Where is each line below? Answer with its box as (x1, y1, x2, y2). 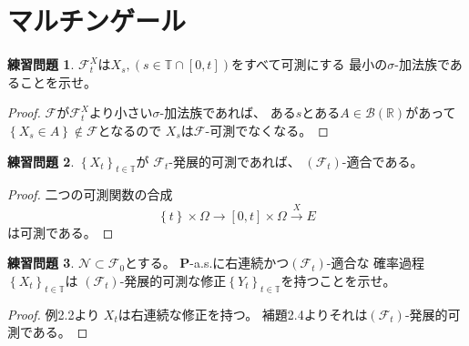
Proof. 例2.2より (7, 304, 100, 323)
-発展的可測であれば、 (168, 151, 301, 170)
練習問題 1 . (7, 55, 75, 74)
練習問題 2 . (7, 151, 75, 170)
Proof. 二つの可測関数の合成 (7, 185, 173, 204)
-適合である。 (342, 151, 423, 170)
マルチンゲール (7, 2, 187, 39)
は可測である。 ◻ (7, 222, 114, 241)
